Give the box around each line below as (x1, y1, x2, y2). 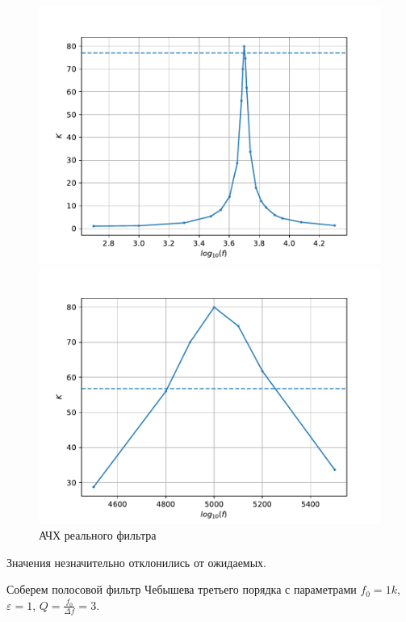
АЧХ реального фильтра (39, 527, 157, 544)
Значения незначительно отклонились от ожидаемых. (6, 553, 267, 570)
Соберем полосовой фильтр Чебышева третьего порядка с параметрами (6, 581, 357, 598)
